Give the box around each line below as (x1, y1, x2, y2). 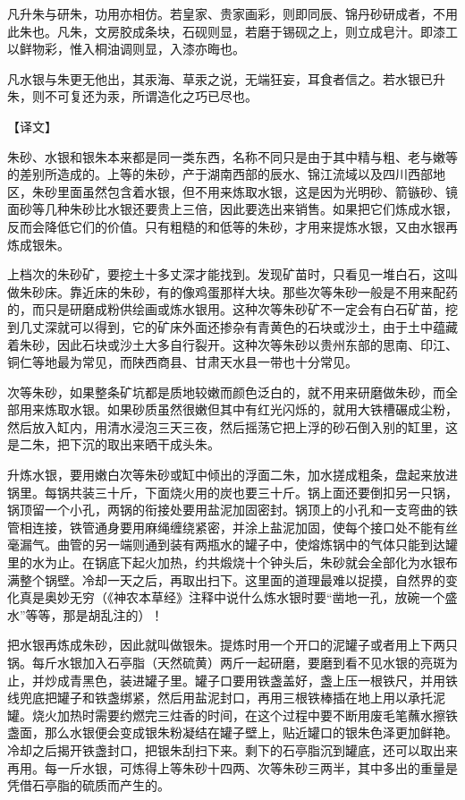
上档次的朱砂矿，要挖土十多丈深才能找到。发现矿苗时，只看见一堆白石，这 (7, 265, 445, 284)
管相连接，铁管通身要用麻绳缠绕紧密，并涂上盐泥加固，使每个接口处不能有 (7, 517, 445, 536)
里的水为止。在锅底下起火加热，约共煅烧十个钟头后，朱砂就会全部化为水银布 (7, 553, 458, 572)
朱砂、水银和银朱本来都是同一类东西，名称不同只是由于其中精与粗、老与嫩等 (7, 147, 458, 166)
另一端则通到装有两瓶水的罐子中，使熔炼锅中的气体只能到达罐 (94, 535, 458, 554)
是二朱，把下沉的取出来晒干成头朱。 (7, 435, 220, 454)
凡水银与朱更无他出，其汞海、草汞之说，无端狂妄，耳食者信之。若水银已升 (7, 69, 445, 88)
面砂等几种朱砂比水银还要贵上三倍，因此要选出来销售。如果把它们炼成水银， (7, 200, 458, 218)
